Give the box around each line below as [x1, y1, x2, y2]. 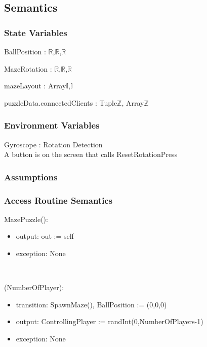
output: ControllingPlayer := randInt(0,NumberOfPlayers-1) [16, 316, 203, 327]
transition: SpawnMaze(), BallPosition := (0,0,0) [16, 299, 167, 309]
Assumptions [4, 170, 58, 183]
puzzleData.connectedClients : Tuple [4, 97, 117, 108]
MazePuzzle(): [4, 213, 48, 224]
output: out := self [16, 231, 74, 241]
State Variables [4, 26, 67, 39]
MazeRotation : [4, 63, 52, 74]
